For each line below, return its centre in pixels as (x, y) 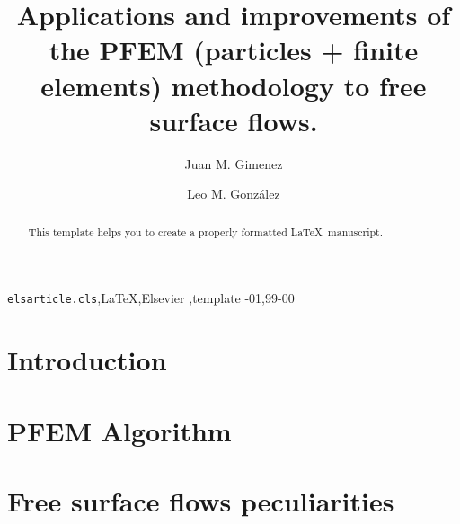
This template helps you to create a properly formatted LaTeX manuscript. (206, 231)
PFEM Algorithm (119, 430)
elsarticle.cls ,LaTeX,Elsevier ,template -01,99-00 (151, 298)
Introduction (87, 360)
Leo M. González (234, 194)
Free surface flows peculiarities (201, 500)
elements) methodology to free (234, 85)
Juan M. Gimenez (234, 163)
